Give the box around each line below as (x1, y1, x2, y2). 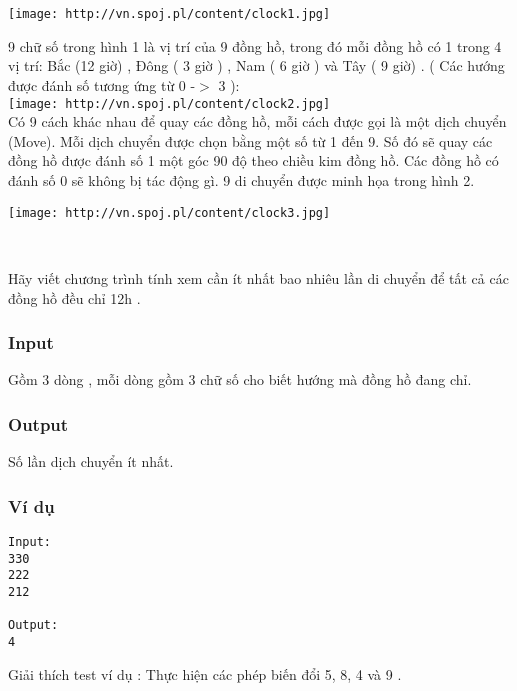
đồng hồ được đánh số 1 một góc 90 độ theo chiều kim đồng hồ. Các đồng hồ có (8, 150, 499, 171)
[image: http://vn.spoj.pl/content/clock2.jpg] (8, 96, 331, 111)
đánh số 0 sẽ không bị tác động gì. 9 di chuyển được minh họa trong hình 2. (8, 170, 475, 191)
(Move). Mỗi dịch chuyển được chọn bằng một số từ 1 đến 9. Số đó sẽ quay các (8, 130, 493, 151)
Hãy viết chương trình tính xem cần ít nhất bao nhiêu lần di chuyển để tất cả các (8, 267, 509, 288)
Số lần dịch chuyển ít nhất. (8, 451, 174, 472)
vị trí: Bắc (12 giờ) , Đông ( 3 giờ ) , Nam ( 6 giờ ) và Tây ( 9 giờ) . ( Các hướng (8, 55, 505, 76)
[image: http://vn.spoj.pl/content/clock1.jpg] (8, 7, 331, 22)
